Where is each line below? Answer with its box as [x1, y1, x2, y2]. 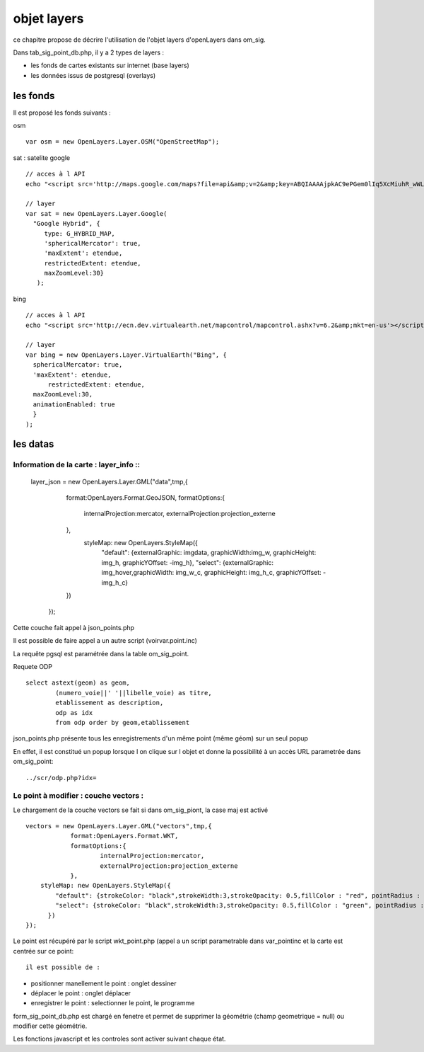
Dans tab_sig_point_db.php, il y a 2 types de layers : [13, 48, 165, 57]
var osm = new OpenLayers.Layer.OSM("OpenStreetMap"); [25, 138, 220, 146]
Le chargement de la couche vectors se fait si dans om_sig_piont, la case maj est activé [13, 806, 269, 814]
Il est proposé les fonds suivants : [13, 108, 111, 117]
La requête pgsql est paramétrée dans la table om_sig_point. [13, 649, 189, 658]
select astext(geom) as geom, [25, 679, 131, 687]
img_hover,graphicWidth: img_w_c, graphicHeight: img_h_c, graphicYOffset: [101, 568, 322, 577]
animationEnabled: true [33, 400, 116, 408]
